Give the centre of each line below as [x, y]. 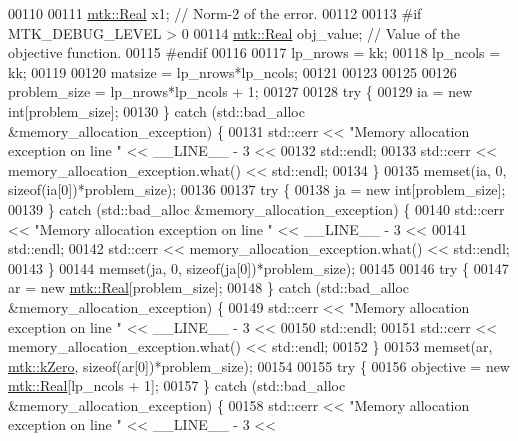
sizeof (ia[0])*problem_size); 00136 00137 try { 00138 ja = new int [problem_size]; [257, 189]
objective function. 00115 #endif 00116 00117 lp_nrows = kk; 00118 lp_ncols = [254, 52]
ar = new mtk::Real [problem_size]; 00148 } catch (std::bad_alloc [209, 287]
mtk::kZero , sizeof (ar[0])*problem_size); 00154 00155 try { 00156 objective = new [259, 365]
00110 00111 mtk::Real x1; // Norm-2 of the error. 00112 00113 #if [215, 13]
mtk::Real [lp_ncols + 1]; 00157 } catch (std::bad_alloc [177, 385]
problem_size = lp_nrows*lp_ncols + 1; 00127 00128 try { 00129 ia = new [240, 91]
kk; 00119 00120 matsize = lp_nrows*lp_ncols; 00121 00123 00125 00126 [232, 71]
